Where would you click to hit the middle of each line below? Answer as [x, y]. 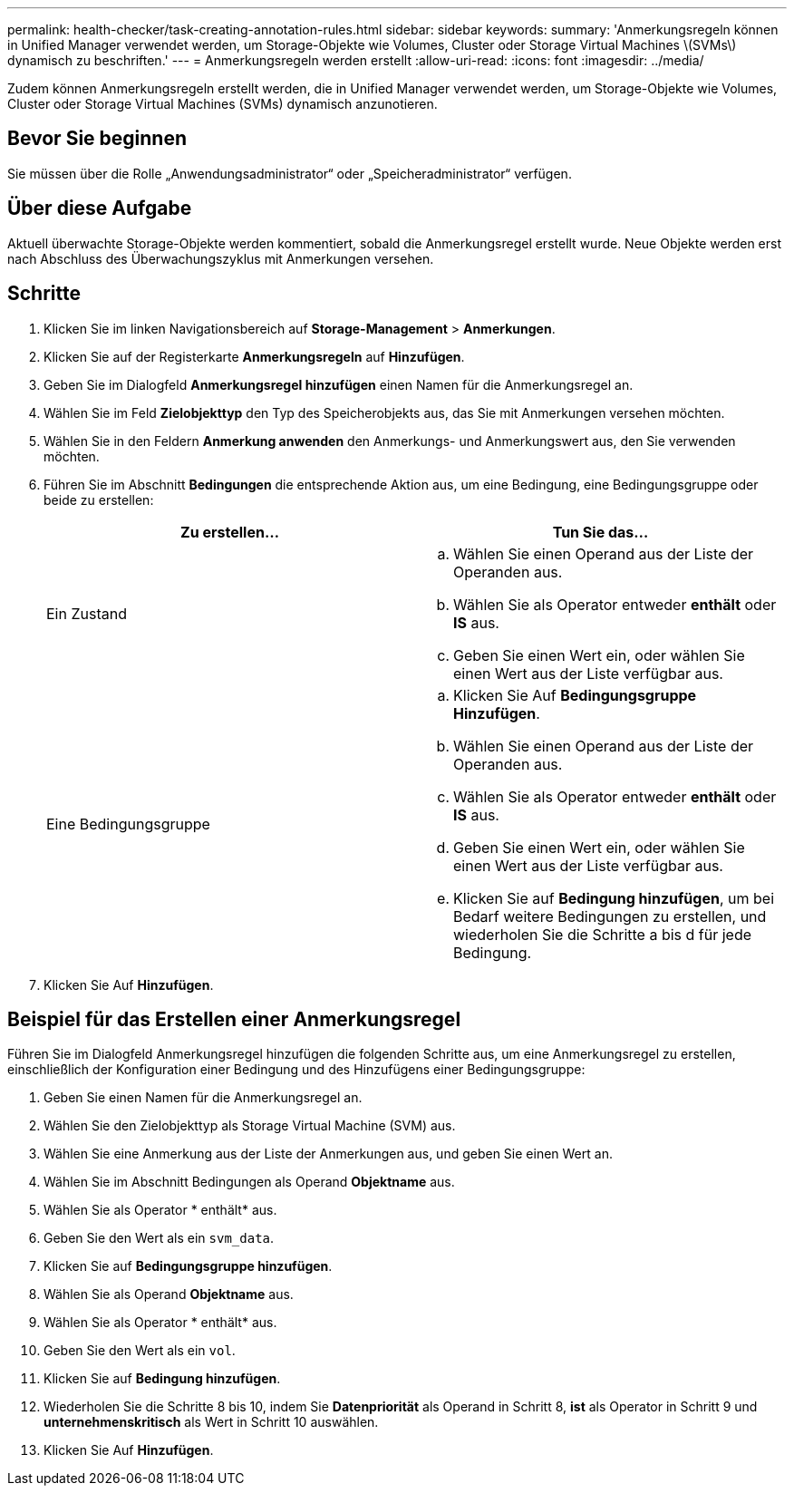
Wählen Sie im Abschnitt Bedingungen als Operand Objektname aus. [249, 1182]
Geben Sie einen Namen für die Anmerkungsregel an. [203, 1098]
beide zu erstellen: [99, 499]
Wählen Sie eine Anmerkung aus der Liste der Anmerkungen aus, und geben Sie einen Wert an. [328, 1154]
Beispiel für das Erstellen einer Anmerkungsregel [234, 1019]
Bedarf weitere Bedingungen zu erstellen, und [610, 916]
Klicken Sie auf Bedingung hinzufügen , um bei [614, 898]
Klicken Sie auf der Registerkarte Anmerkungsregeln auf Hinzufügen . [254, 356]
